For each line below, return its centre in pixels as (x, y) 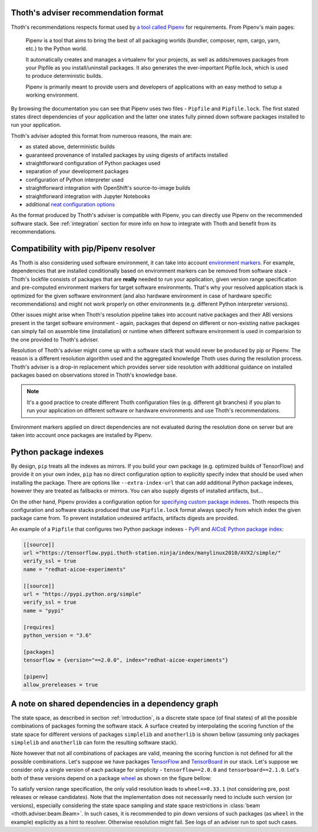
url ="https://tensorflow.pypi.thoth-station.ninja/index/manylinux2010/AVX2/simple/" (152, 553)
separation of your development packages (77, 172)
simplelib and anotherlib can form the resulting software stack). (94, 742)
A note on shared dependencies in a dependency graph (115, 704)
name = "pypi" (44, 611)
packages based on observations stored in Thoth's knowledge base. (94, 375)
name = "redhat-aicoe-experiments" (74, 569)
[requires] (39, 627)
